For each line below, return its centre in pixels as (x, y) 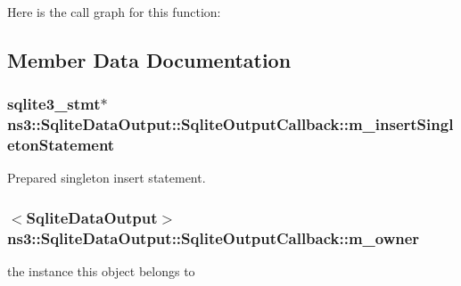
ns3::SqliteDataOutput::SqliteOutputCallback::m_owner (214, 237)
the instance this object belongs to (101, 271)
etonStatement (61, 145)
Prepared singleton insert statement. (107, 178)
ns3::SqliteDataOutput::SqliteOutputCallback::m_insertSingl (230, 124)
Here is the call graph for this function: (114, 12)
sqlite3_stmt (54, 104)
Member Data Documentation (149, 59)
